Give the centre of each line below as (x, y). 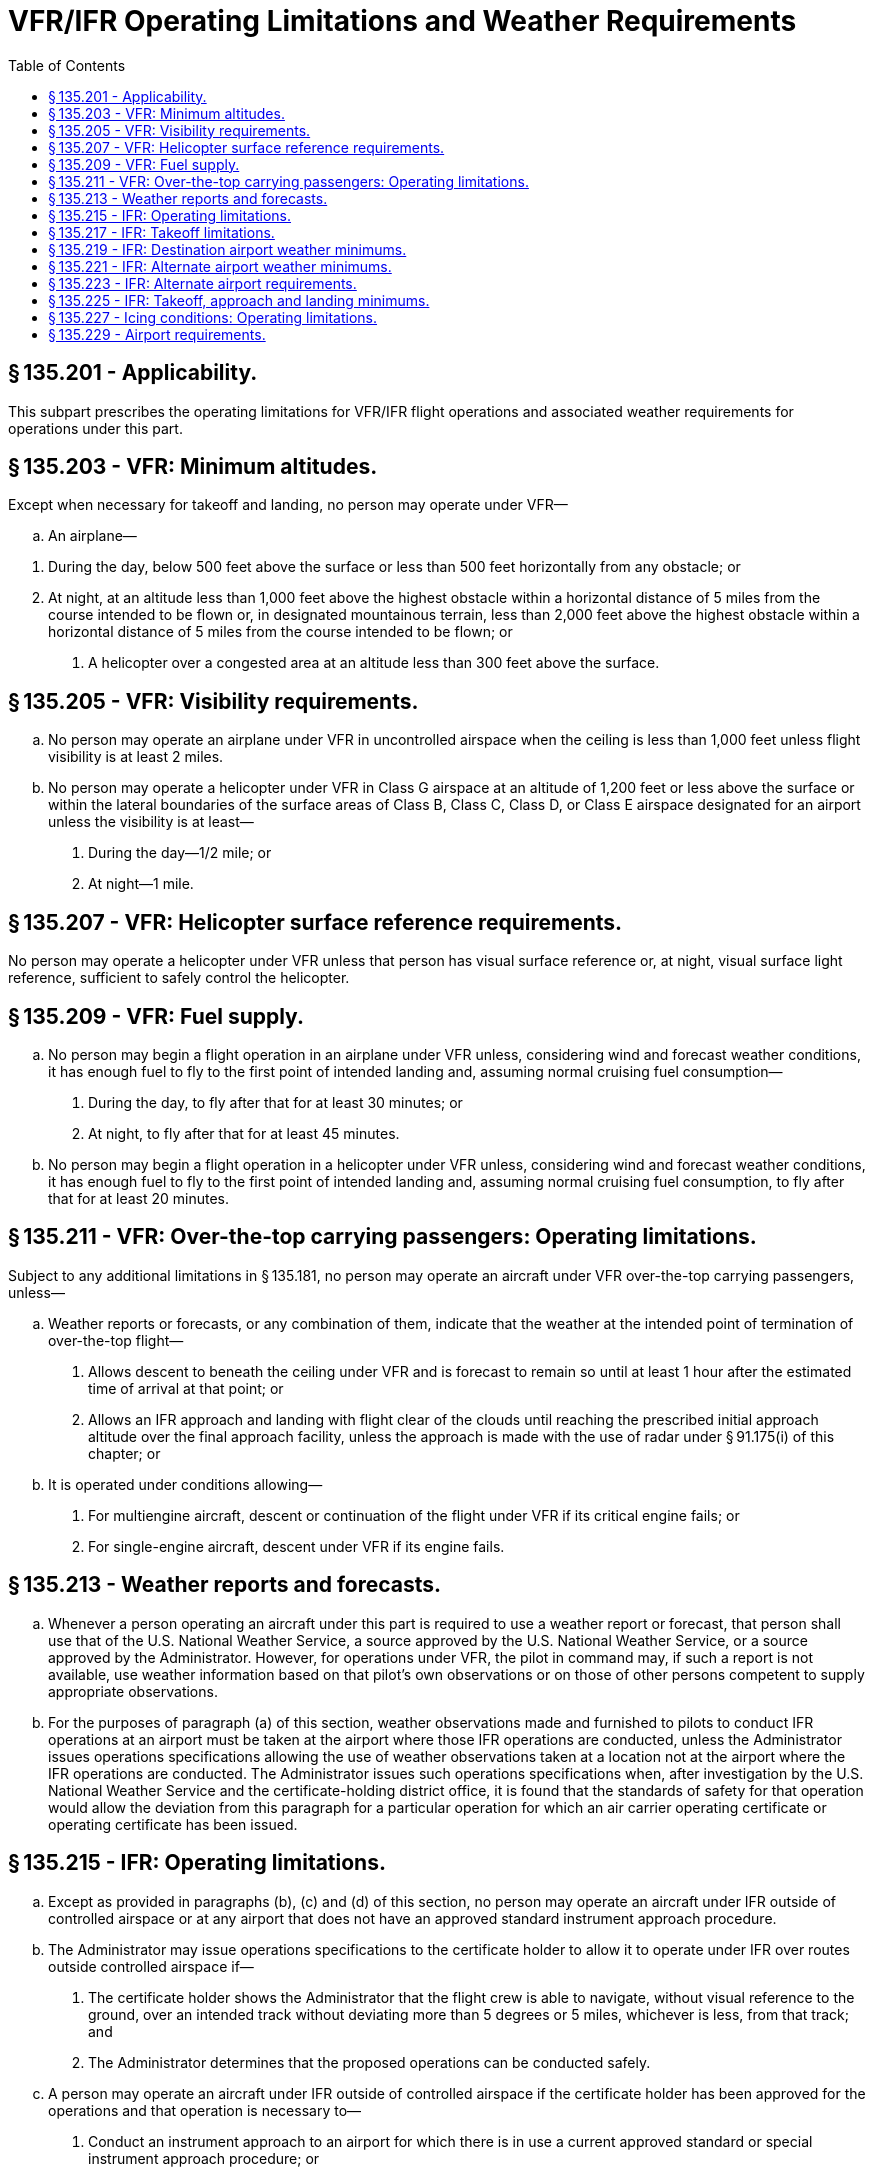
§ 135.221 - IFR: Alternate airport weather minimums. (220, 266)
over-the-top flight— (116, 1340)
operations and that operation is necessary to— (205, 2110)
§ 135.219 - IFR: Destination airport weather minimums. (227, 249)
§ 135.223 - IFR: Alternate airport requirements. (202, 283)
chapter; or (124, 1453)
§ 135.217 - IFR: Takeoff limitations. (161, 232)
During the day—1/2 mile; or (180, 853)
